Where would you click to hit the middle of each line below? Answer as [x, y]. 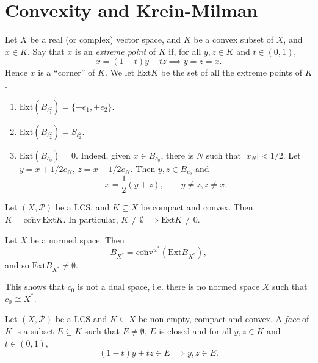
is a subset [34, 331]
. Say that [46, 51]
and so [17, 265]
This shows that [35, 286]
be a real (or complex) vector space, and [106, 39]
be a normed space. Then [77, 239]
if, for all [185, 51]
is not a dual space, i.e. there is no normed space [168, 286]
